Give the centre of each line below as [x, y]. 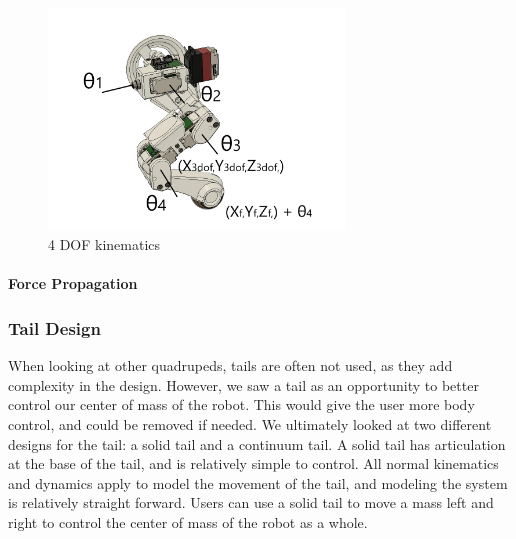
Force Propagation [73, 283]
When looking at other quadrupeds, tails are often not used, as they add [230, 365]
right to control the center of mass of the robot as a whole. [188, 521]
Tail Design [54, 327]
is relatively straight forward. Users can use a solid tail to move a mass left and [251, 502]
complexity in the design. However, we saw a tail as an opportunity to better [243, 384]
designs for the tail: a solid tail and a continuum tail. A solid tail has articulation [257, 443]
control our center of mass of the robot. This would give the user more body [241, 404]
